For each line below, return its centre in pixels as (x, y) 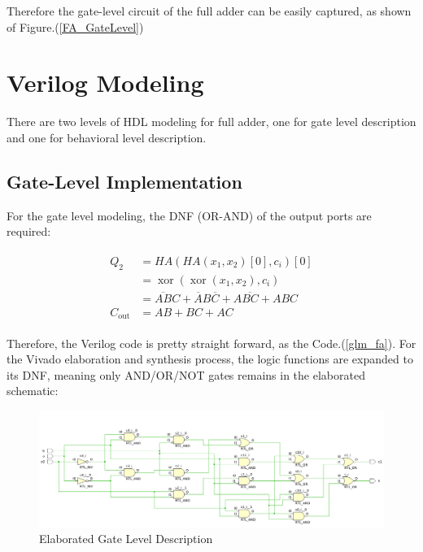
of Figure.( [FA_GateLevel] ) (75, 26)
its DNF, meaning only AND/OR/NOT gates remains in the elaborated (186, 374)
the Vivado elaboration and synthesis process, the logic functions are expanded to (210, 359)
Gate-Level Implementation (124, 181)
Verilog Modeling (105, 83)
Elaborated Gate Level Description (126, 539)
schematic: (33, 391)
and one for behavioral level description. (107, 137)
